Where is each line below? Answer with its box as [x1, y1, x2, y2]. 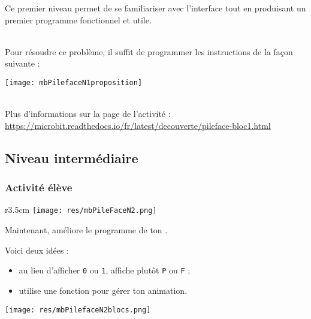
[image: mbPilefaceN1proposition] [5, 78, 143, 87]
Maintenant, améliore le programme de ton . [5, 224, 168, 236]
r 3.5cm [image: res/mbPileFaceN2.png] [5, 203, 157, 216]
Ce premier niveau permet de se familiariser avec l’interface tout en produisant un [5, 2, 306, 14]
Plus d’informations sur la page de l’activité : [5, 107, 171, 120]
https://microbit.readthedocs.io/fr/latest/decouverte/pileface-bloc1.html [5, 119, 271, 131]
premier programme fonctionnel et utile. [5, 13, 152, 26]
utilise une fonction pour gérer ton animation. [19, 284, 188, 296]
